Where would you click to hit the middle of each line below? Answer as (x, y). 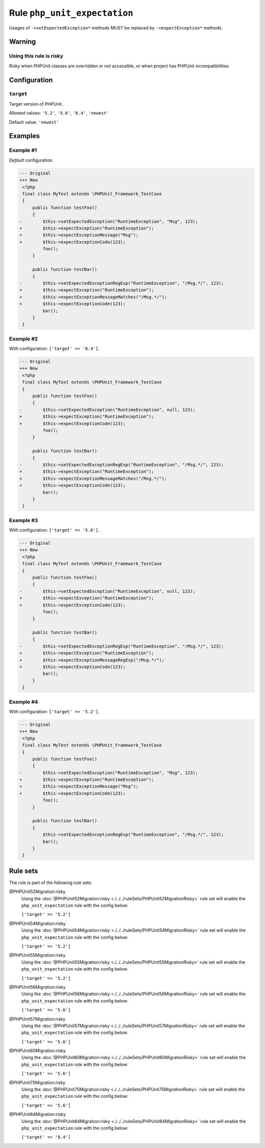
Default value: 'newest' (34, 122)
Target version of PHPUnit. (36, 104)
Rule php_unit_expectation (71, 13)
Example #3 (24, 520)
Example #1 (23, 150)
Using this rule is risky (36, 56)
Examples (25, 136)
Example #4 (24, 702)
